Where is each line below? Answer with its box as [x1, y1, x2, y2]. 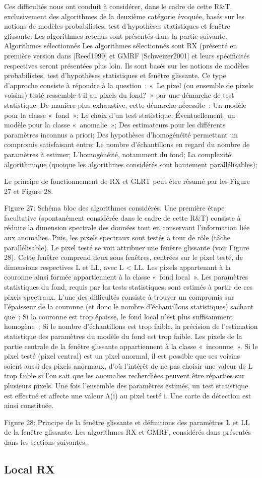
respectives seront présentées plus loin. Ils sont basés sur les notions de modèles [4, 60, 249, 71]
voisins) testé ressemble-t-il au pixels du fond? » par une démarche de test [4, 90, 234, 100]
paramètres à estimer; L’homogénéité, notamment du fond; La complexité [4, 149, 231, 159]
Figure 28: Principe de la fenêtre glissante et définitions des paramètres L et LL [4, 417, 250, 427]
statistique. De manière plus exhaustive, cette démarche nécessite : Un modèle [4, 99, 246, 110]
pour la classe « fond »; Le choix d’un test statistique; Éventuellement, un [4, 109, 235, 120]
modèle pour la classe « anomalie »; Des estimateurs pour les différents [4, 119, 226, 130]
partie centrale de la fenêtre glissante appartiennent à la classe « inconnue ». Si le [4, 340, 258, 351]
